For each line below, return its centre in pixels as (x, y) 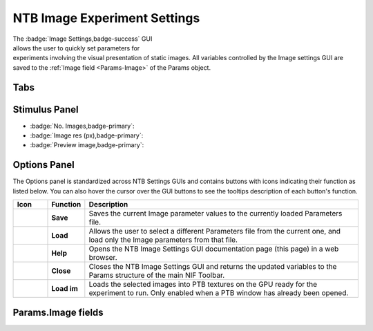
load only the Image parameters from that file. (163, 240)
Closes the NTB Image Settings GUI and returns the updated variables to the (213, 267)
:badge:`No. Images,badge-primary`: (82, 126)
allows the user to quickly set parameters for (76, 48)
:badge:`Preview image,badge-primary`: (87, 145)
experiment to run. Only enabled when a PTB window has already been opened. (219, 293)
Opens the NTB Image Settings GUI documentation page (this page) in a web (214, 249)
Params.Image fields (58, 312)
